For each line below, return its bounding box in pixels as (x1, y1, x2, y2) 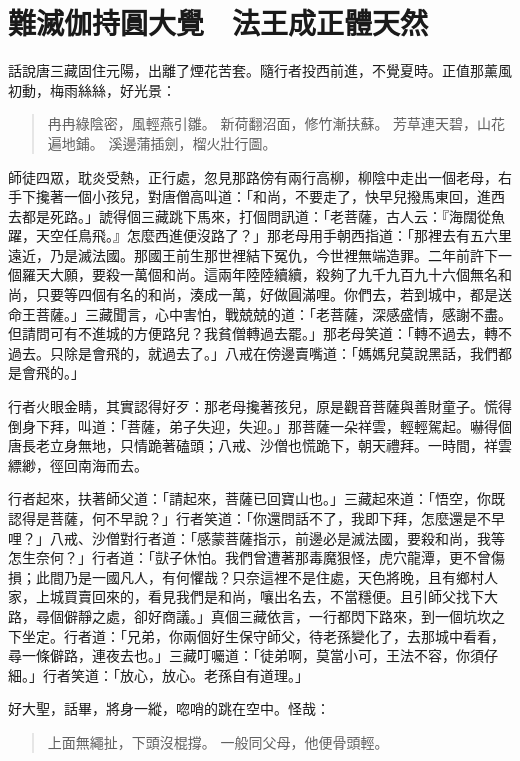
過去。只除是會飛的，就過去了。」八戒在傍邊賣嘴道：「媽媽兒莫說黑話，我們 (8, 342, 498, 363)
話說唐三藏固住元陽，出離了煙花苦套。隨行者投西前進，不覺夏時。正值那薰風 (8, 60, 512, 81)
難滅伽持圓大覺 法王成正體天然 (8, 2, 429, 43)
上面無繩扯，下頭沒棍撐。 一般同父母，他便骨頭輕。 (47, 731, 389, 752)
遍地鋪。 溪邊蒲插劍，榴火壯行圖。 (47, 132, 277, 153)
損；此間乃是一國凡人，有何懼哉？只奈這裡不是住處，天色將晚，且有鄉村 (8, 566, 484, 587)
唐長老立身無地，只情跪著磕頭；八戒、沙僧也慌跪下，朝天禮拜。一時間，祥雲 (8, 435, 512, 456)
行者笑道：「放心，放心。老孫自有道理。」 (42, 664, 309, 685)
